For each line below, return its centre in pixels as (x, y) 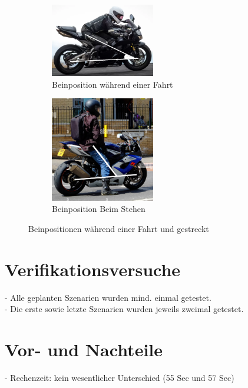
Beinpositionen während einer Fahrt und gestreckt (119, 228)
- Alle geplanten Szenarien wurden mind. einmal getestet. (108, 297)
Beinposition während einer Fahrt (113, 84)
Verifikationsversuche (93, 269)
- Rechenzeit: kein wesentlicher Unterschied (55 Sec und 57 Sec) (120, 377)
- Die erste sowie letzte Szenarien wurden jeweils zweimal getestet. (124, 309)
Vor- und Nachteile (84, 349)
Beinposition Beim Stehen (99, 209)
